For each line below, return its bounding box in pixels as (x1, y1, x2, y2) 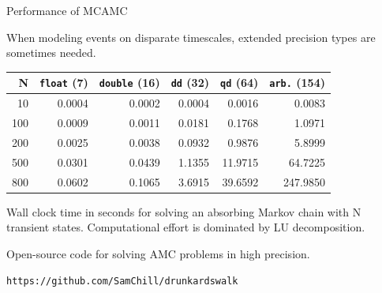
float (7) (39, 74, 88, 91)
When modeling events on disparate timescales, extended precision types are (6, 28, 376, 45)
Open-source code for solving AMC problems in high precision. (6, 245, 310, 261)
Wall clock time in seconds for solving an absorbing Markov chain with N (6, 203, 361, 220)
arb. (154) (269, 74, 325, 91)
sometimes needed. (6, 44, 96, 61)
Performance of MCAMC (6, 2, 128, 18)
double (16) (99, 74, 160, 91)
